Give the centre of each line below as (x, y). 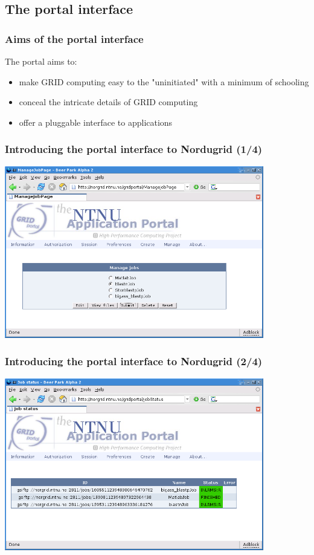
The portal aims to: (41, 61)
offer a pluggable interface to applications (96, 122)
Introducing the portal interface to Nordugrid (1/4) (134, 149)
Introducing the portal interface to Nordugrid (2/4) (134, 361)
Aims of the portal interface (74, 38)
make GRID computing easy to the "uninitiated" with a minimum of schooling (164, 81)
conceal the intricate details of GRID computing (108, 102)
